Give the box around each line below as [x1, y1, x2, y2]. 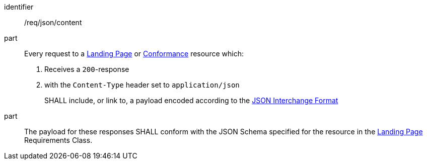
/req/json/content [24, 18, 82, 27]
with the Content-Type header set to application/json [44, 80, 240, 89]
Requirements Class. [24, 136, 93, 144]
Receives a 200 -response [44, 65, 129, 73]
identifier [4, 3, 34, 11]
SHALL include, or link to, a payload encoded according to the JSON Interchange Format [44, 96, 338, 105]
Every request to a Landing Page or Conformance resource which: [24, 49, 244, 58]
